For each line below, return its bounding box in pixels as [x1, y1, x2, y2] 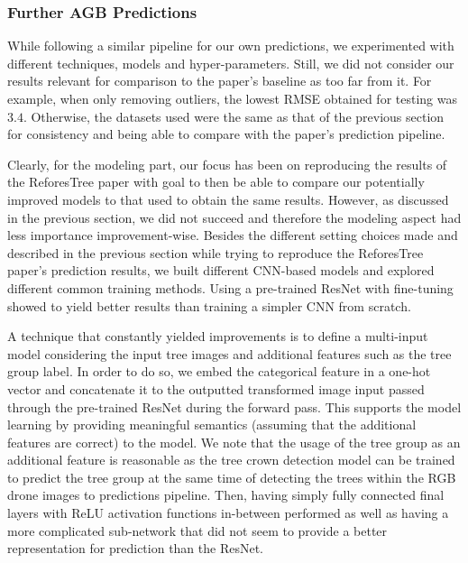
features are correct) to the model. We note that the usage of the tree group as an [7, 432, 461, 451]
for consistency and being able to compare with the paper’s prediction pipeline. [7, 125, 445, 143]
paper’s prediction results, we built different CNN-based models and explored [7, 261, 435, 280]
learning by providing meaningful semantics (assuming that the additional [7, 415, 417, 434]
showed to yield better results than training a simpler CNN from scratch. [7, 296, 411, 315]
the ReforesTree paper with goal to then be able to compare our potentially [7, 172, 425, 191]
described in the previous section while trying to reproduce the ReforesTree [7, 243, 424, 262]
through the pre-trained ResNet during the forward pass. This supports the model [7, 397, 462, 416]
